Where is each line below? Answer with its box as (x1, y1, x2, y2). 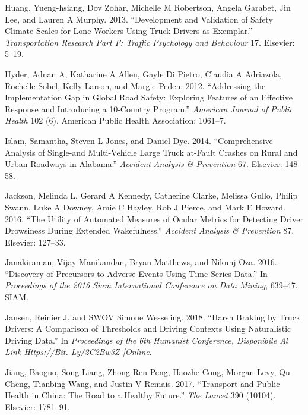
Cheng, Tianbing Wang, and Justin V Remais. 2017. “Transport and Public (5, 377, 280, 389)
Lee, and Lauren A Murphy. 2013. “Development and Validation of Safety (5, 12, 273, 25)
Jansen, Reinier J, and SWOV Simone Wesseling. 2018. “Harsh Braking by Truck (5, 310, 300, 323)
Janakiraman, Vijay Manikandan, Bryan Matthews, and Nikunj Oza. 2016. (5, 256, 277, 268)
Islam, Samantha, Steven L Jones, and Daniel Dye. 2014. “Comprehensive (5, 134, 273, 146)
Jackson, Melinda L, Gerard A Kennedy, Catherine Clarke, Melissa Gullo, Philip (5, 189, 298, 202)
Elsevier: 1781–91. (5, 400, 70, 413)
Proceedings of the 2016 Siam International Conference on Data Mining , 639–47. (5, 279, 298, 291)
